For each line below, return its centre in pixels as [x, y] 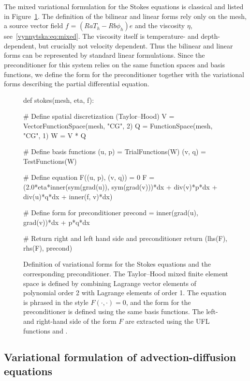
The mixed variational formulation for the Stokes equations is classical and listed [124, 6]
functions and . [45, 330]
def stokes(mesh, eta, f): [59, 100]
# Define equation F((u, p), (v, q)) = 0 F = [89, 177]
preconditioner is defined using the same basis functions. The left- [121, 311]
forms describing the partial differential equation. [77, 84]
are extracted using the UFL [168, 321]
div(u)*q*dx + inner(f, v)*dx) [68, 196]
